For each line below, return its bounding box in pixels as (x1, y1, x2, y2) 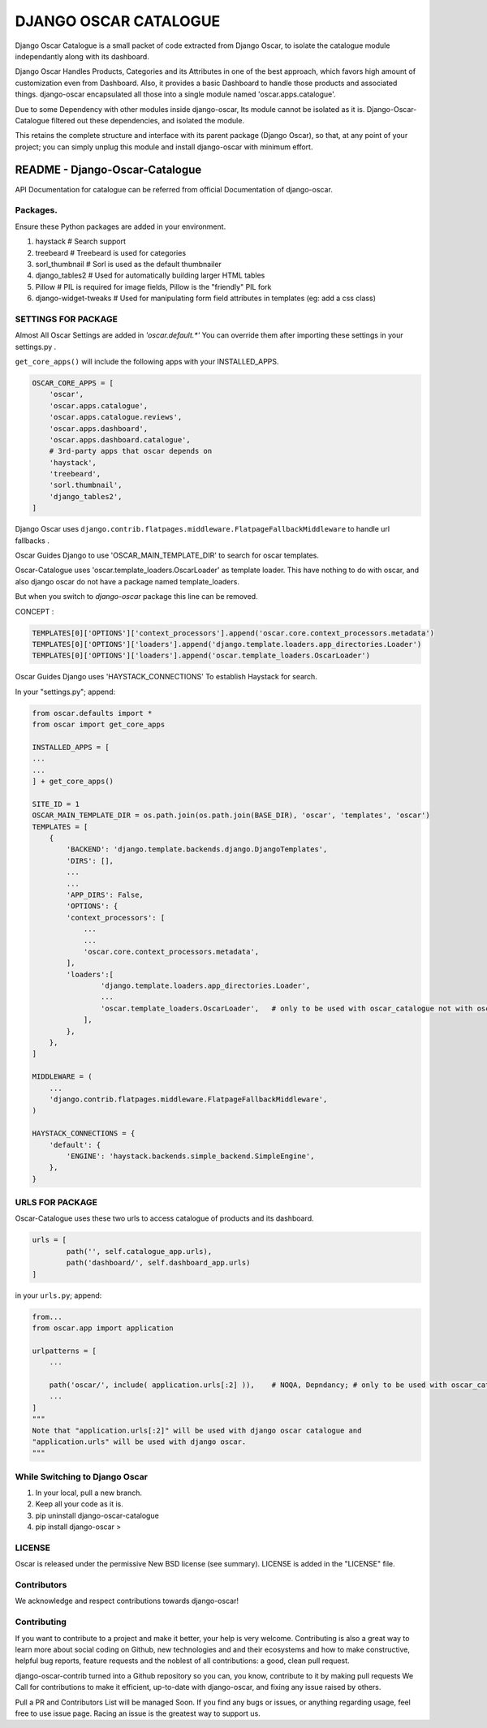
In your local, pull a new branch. (35, 1488, 142, 1497)
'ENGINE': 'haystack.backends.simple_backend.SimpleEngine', (66, 1151, 315, 1161)
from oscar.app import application (32, 1323, 174, 1333)
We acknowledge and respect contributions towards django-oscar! (15, 1596, 239, 1606)
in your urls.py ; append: (15, 1291, 102, 1300)
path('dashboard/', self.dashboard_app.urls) (66, 1258, 251, 1268)
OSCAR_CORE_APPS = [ (32, 378, 114, 387)
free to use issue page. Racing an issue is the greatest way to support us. (15, 1709, 261, 1718)
